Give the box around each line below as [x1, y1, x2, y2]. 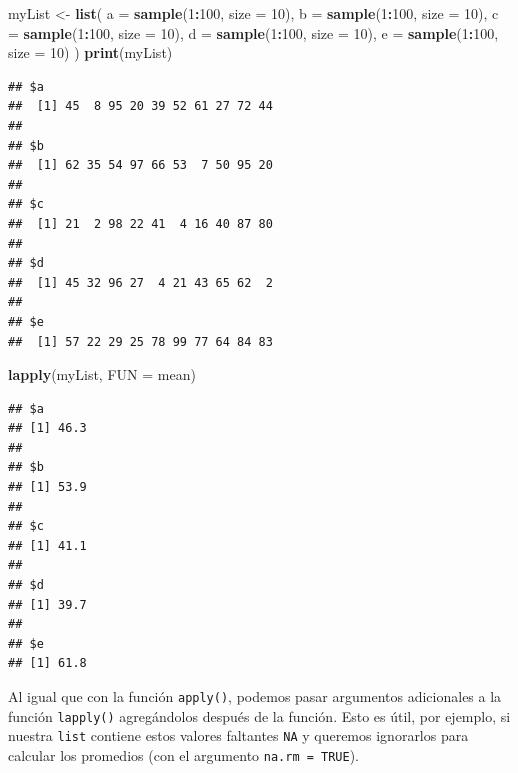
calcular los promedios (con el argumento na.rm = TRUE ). [8, 744, 360, 765]
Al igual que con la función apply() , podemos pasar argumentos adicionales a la [8, 686, 502, 706]
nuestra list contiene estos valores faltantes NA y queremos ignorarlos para [8, 725, 469, 746]
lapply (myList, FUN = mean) [8, 364, 196, 385]
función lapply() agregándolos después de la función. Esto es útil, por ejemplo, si [8, 705, 511, 726]
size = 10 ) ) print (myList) [8, 42, 173, 63]
